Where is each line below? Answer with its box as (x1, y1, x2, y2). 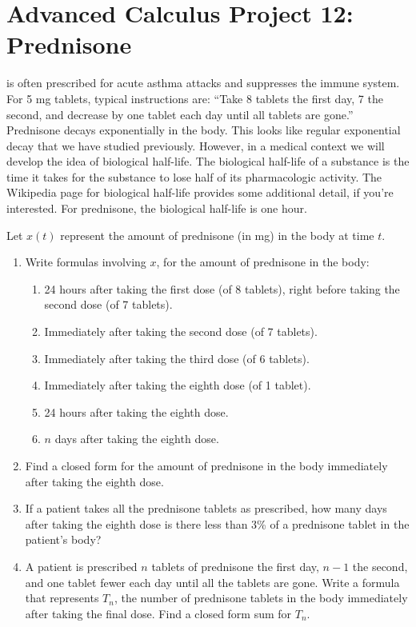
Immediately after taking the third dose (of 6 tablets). (44, 349, 310, 366)
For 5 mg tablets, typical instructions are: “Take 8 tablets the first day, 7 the (6, 90, 383, 106)
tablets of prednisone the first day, (151, 557, 319, 574)
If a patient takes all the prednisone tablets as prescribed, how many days (25, 500, 387, 517)
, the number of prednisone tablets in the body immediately (114, 589, 408, 606)
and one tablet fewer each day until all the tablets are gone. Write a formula (25, 573, 400, 590)
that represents (25, 589, 99, 606)
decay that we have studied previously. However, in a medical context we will (6, 137, 385, 154)
